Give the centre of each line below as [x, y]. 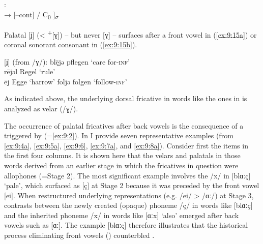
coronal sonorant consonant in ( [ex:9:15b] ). [71, 44]
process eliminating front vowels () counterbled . [79, 235]
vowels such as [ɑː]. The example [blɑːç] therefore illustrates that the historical [126, 225]
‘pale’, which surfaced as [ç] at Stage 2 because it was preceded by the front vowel [132, 185]
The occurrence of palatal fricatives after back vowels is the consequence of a [124, 125]
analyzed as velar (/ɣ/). [41, 108]
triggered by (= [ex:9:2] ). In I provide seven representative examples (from [119, 135]
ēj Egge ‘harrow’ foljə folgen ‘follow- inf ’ [66, 81]
